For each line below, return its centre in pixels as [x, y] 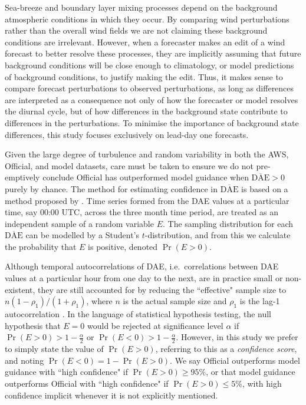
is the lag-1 [260, 301]
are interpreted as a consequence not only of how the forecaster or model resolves [152, 99]
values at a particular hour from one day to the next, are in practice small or [144, 278]
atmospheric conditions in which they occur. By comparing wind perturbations [147, 19]
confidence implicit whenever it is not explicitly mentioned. [111, 395]
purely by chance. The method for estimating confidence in [111, 188]
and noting [24, 360]
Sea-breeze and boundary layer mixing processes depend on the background [141, 7]
